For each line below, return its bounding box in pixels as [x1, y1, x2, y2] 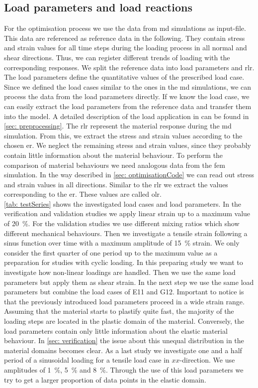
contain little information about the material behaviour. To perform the [4, 149, 223, 160]
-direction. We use [179, 355, 235, 365]
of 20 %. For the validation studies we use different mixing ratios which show [4, 218, 240, 229]
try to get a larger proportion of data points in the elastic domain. [4, 374, 206, 385]
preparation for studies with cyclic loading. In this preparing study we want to [4, 257, 243, 267]
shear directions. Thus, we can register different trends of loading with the [4, 52, 230, 62]
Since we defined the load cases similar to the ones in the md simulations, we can [4, 81, 252, 92]
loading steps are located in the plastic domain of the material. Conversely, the [4, 316, 245, 326]
